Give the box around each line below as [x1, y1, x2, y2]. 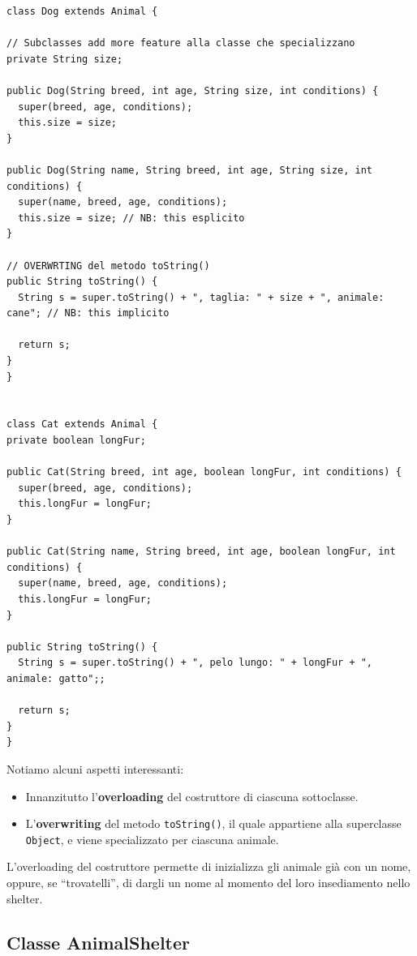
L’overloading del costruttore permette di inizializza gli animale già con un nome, [6, 858, 411, 875]
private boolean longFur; [6, 435, 146, 447]
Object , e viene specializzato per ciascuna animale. [25, 830, 279, 847]
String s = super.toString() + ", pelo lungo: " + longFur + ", [18, 657, 373, 669]
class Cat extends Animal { [6, 418, 158, 431]
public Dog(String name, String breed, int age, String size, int [6, 164, 373, 176]
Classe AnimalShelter [6, 929, 191, 954]
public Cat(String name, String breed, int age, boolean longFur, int [6, 546, 396, 558]
